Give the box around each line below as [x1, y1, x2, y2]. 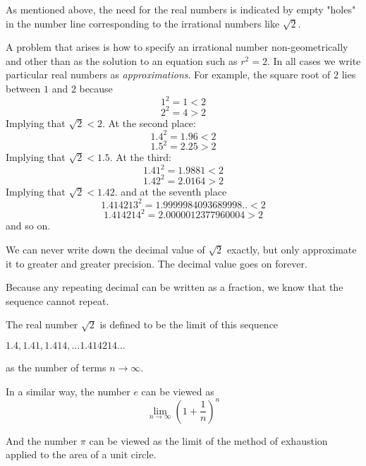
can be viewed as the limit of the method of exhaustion [89, 433, 328, 448]
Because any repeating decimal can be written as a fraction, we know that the [6, 280, 343, 294]
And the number [6, 433, 78, 448]
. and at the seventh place [114, 184, 227, 198]
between [6, 80, 41, 95]
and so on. [6, 218, 51, 233]
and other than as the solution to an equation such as [6, 53, 238, 68]
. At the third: [109, 150, 171, 165]
